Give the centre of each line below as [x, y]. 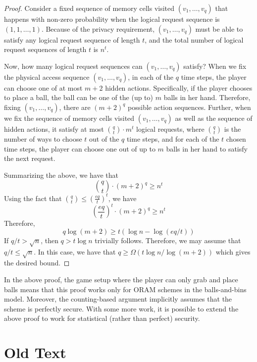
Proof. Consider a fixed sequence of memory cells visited [89, 8]
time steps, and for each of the [173, 138]
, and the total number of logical [194, 39]
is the [232, 129]
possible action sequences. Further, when [189, 107]
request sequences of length [45, 49]
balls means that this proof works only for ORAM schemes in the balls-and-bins [125, 289]
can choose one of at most [43, 87]
